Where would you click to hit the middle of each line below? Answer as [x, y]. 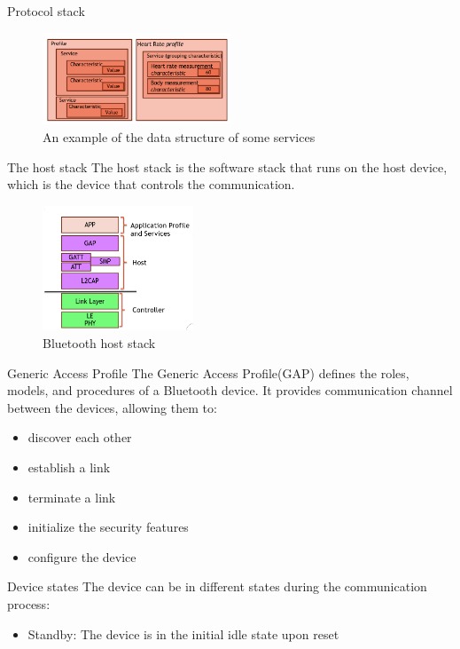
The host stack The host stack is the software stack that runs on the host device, [227, 166]
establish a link [69, 467]
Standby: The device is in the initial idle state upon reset [183, 633]
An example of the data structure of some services [179, 137]
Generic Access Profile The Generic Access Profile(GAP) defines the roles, [208, 372]
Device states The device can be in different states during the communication [217, 586]
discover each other [80, 437]
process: [29, 603]
